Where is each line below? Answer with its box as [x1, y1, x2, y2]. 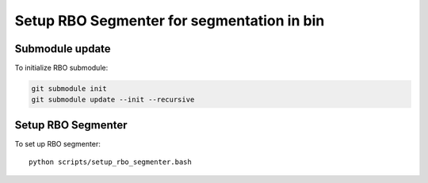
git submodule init [31, 84, 107, 93]
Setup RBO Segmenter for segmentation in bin [14, 12, 325, 29]
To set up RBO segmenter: [14, 139, 101, 148]
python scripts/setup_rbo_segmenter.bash [29, 158, 192, 166]
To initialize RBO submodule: [14, 63, 109, 73]
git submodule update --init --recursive [31, 95, 195, 105]
